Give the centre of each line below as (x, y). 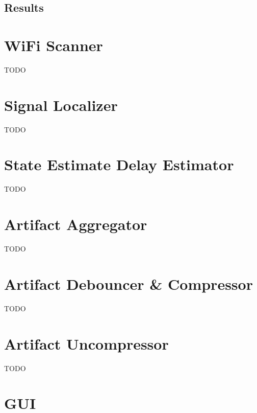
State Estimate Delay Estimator (119, 164)
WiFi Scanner (54, 45)
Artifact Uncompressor (86, 343)
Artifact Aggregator (76, 224)
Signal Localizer (61, 105)
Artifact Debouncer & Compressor (128, 283)
